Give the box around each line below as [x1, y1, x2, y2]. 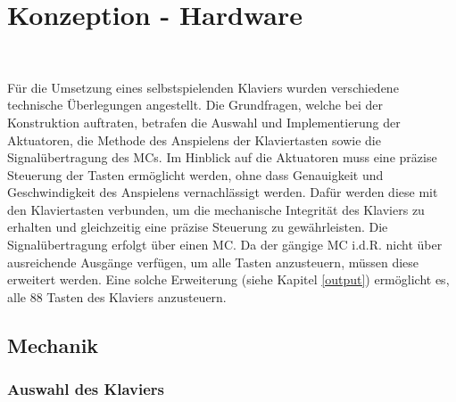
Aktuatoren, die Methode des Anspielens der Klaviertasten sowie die [7, 130, 381, 149]
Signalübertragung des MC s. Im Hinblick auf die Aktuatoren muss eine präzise [7, 148, 437, 167]
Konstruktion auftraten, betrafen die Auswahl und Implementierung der [7, 112, 401, 131]
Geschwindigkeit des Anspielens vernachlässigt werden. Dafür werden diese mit [7, 183, 438, 201]
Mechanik [7, 331, 99, 358]
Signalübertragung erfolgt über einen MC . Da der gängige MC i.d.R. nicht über [7, 235, 443, 254]
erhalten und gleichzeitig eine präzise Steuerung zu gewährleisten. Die [7, 217, 388, 236]
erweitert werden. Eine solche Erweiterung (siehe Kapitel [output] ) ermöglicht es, [7, 270, 450, 289]
